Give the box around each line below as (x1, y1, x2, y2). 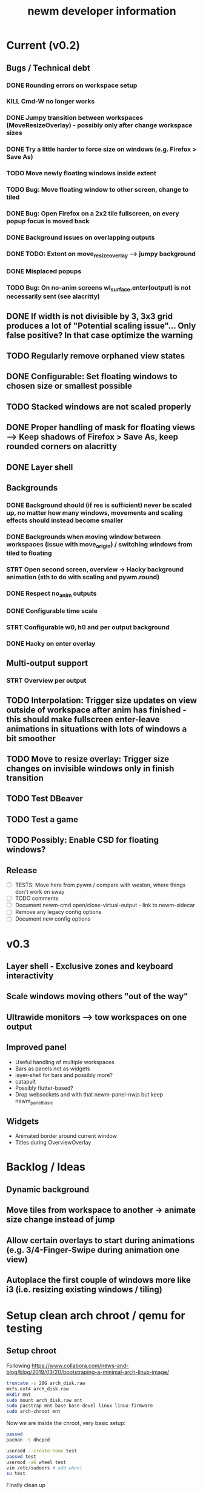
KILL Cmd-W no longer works (6, 97, 95, 106)
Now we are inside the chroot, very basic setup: (6, 1420, 126, 1427)
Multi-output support (6, 658, 88, 669)
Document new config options (15, 915, 91, 922)
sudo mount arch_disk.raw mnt (6, 1397, 83, 1403)
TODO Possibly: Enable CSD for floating (6, 835, 159, 845)
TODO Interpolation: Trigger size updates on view (6, 695, 197, 705)
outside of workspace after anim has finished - (6, 705, 187, 715)
